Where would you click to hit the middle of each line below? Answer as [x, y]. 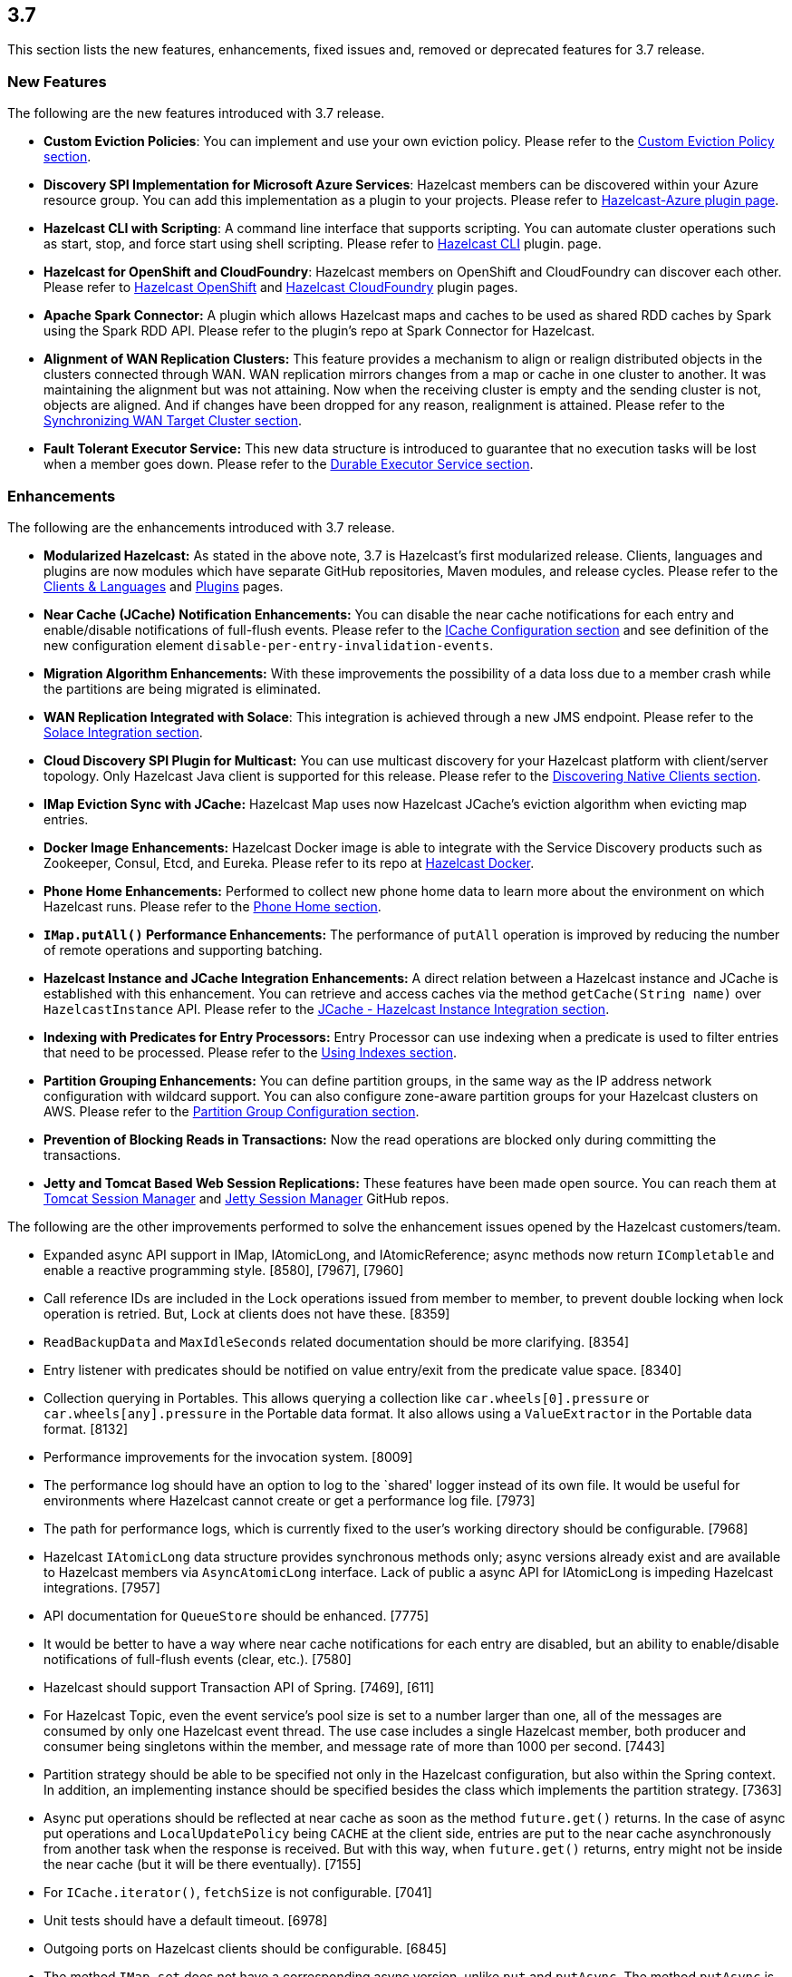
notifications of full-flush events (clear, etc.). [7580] [198, 1659]
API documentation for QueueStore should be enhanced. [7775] [237, 1615]
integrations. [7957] [102, 1587]
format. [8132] [86, 1428]
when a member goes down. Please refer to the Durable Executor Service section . [289, 464]
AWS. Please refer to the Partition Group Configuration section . [232, 1111]
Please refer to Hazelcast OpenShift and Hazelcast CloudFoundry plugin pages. [281, 287]
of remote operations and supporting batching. [183, 950]
